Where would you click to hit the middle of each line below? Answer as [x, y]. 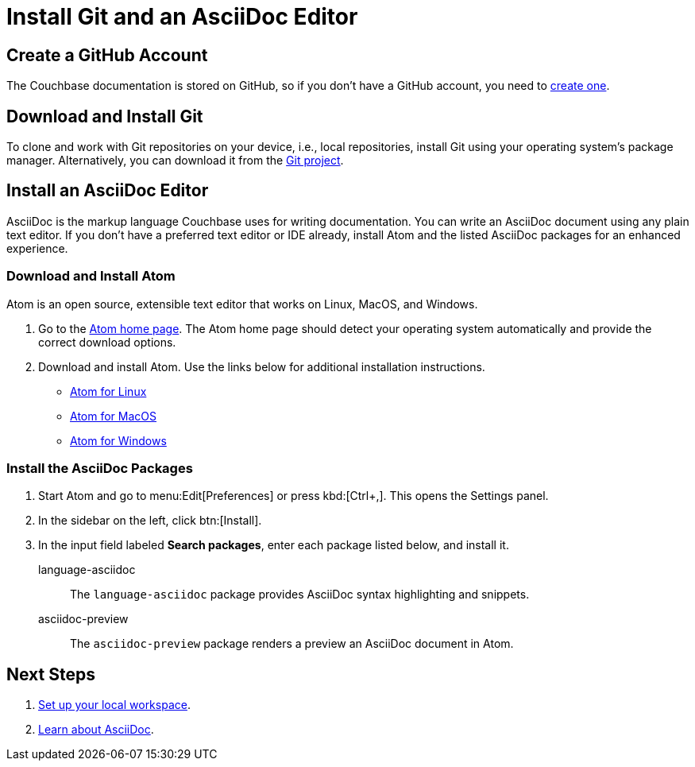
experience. [37, 248]
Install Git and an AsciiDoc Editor [182, 17]
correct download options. [107, 342]
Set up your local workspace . [114, 705]
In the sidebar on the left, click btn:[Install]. [150, 521]
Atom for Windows [118, 440]
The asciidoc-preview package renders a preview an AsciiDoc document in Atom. [292, 644]
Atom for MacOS [113, 416]
